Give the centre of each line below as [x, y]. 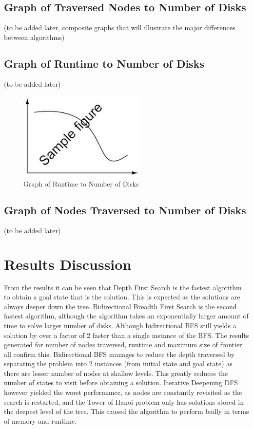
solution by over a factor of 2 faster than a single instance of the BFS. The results [126, 335]
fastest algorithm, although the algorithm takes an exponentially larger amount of [126, 316]
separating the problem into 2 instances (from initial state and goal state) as [118, 364]
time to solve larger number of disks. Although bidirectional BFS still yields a [120, 325]
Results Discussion [68, 264]
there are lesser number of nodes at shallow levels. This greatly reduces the [116, 373]
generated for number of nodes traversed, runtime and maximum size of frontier [123, 345]
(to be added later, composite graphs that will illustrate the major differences [120, 28]
